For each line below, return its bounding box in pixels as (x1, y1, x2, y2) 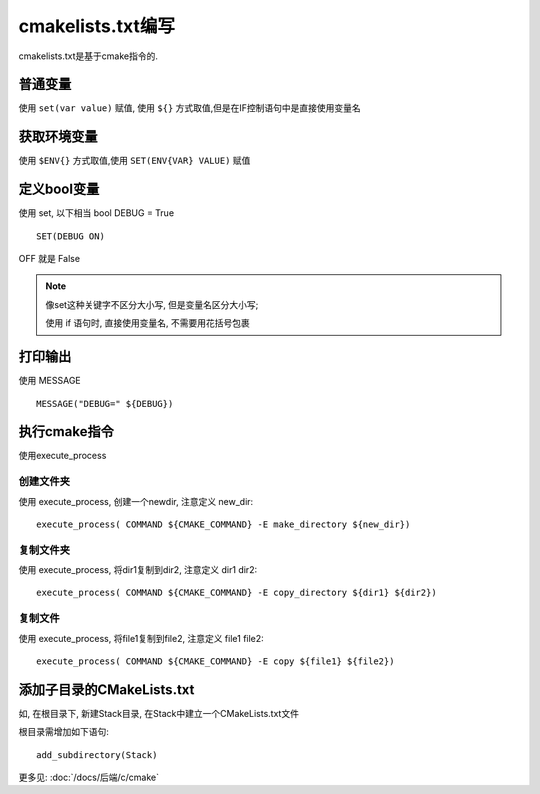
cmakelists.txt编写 (18, 15, 175, 37)
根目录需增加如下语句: (18, 726, 110, 738)
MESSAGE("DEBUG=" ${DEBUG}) (36, 398, 174, 409)
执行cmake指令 (18, 423, 114, 440)
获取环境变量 (18, 128, 98, 145)
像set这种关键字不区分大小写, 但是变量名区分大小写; (45, 298, 259, 310)
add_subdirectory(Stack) (36, 749, 158, 760)
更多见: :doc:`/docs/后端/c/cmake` (18, 771, 160, 784)
